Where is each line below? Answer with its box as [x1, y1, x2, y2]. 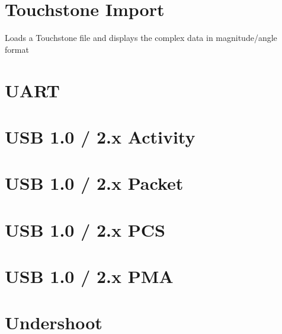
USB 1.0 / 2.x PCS [5, 217, 165, 241]
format [5, 43, 29, 55]
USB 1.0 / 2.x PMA [5, 264, 174, 288]
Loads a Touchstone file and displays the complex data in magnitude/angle [5, 31, 277, 44]
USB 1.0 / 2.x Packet [5, 171, 184, 195]
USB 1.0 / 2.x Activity [5, 124, 196, 148]
